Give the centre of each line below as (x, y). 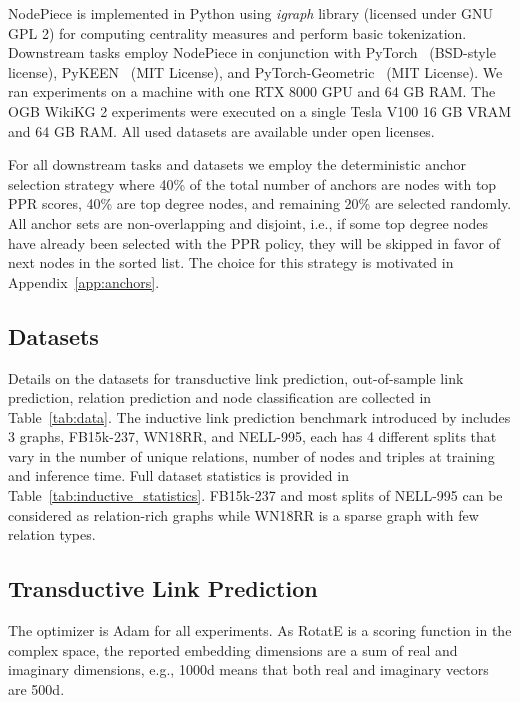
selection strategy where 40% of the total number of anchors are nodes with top (252, 183)
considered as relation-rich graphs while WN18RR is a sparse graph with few (243, 514)
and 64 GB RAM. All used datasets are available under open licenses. (221, 130)
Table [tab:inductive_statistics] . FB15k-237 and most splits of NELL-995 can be (255, 495)
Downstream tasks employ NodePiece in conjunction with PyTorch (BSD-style (252, 52)
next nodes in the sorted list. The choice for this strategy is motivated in (231, 262)
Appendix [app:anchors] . (84, 281)
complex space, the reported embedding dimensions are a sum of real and (233, 649)
